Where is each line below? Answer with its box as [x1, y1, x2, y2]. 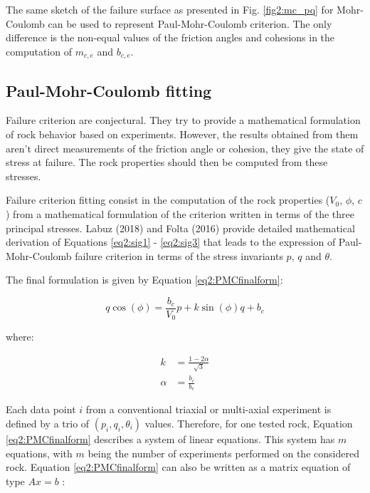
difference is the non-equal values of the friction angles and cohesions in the [6, 30, 335, 45]
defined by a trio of [6, 415, 90, 430]
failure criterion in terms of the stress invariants [75, 248, 283, 263]
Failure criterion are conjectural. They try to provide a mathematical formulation [6, 113, 361, 128]
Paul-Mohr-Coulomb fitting [6, 79, 212, 101]
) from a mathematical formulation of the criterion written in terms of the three [6, 207, 354, 221]
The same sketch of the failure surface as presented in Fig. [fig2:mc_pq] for [6, 2, 334, 16]
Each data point [6, 402, 76, 417]
